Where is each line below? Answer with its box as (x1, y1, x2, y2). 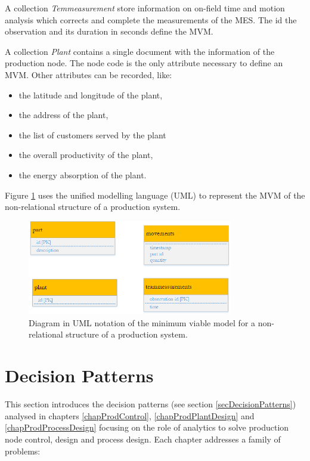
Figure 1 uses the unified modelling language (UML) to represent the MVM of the (5, 188, 305, 201)
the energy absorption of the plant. (18, 168, 147, 181)
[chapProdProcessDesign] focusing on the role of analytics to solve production (5, 421, 289, 434)
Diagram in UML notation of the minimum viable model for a (29, 316, 256, 329)
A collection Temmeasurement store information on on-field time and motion (5, 2, 285, 14)
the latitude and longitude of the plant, (18, 88, 163, 101)
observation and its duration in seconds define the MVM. (5, 25, 213, 38)
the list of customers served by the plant (18, 128, 166, 141)
